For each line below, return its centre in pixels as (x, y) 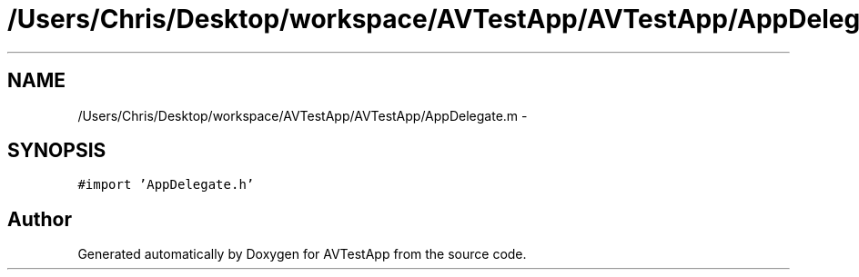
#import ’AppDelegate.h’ (166, 185)
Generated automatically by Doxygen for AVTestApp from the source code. (302, 254)
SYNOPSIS (57, 151)
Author (40, 219)
